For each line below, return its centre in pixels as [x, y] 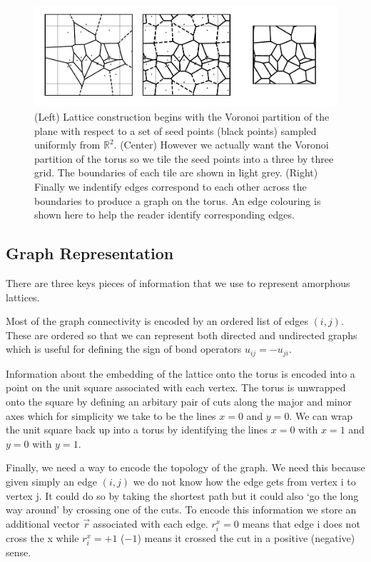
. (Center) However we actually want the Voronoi [221, 145]
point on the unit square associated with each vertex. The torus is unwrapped [176, 387]
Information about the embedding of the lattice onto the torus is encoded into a [181, 373]
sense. [19, 552]
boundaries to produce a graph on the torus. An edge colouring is [178, 200]
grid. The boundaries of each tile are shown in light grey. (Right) [176, 172]
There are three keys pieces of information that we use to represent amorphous [178, 283]
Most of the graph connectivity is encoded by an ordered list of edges [157, 321]
